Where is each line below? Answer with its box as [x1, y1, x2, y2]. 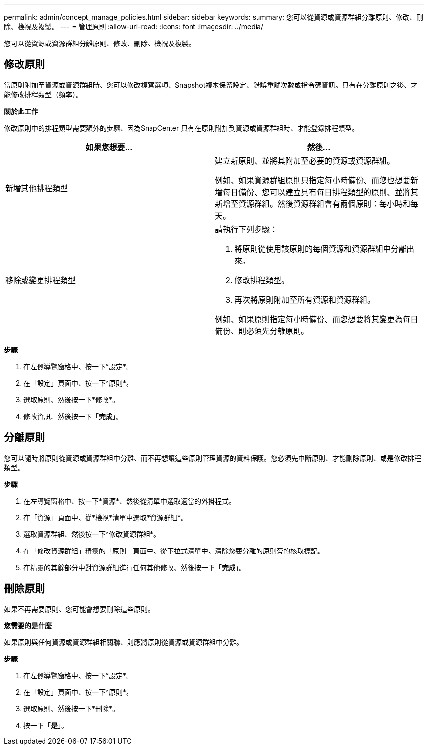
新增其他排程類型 [5, 183, 68, 193]
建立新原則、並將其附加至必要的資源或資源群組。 [215, 155, 395, 166]
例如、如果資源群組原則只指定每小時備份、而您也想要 [215, 175, 411, 185]
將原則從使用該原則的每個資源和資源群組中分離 [235, 243, 407, 254]
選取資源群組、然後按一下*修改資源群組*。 [23, 529, 161, 538]
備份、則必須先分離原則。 [215, 326, 309, 336]
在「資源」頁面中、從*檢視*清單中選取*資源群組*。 [23, 513, 188, 522]
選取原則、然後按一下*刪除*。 [23, 704, 120, 713]
